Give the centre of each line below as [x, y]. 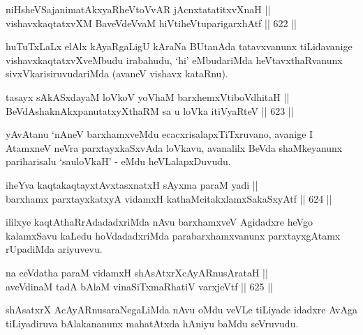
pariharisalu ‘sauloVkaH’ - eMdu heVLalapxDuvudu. [118, 161]
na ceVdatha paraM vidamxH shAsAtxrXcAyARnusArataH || [137, 272]
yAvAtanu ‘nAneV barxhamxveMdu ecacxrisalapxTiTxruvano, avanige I [160, 134]
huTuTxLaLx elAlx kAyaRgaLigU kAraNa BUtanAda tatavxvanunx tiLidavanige [179, 46]
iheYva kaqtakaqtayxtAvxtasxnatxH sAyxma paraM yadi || [132, 184]
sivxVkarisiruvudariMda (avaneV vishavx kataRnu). [117, 73]
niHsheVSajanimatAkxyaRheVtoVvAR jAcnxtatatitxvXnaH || [138, 9]
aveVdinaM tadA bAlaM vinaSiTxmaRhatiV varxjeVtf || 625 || [139, 286]
